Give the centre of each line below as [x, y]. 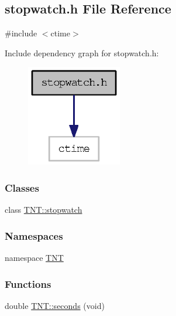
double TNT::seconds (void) [55, 305]
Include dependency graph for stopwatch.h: [82, 52]
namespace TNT [34, 258]
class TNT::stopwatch [44, 210]
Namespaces [34, 235]
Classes [22, 187]
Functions [28, 283]
